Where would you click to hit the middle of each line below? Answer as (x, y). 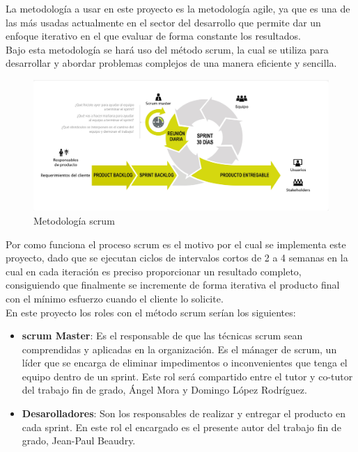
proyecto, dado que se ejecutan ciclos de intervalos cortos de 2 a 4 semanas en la (177, 258)
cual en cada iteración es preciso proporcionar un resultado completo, (154, 271)
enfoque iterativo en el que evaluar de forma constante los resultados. (153, 36)
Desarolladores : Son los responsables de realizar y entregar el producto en (184, 413)
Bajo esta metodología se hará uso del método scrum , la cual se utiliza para (167, 49)
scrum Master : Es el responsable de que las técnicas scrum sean (162, 336)
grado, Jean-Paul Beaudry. (79, 441)
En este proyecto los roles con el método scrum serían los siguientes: (151, 312)
